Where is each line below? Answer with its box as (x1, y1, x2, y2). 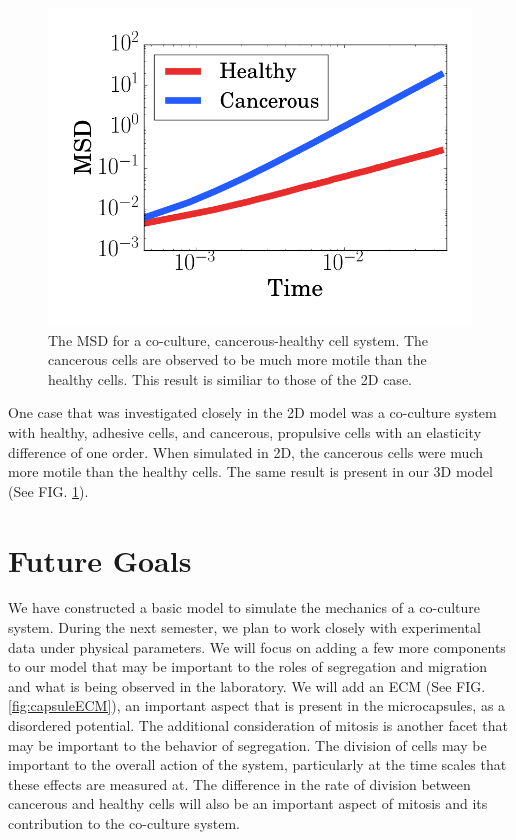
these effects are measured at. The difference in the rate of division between (8, 773, 471, 794)
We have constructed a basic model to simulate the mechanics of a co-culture (8, 597, 481, 618)
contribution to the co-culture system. (8, 813, 241, 833)
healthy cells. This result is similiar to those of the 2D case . (48, 368, 412, 389)
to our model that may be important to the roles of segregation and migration (8, 656, 488, 677)
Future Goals (8, 539, 192, 580)
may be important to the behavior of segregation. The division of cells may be (8, 734, 487, 755)
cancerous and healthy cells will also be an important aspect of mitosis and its (8, 793, 488, 814)
